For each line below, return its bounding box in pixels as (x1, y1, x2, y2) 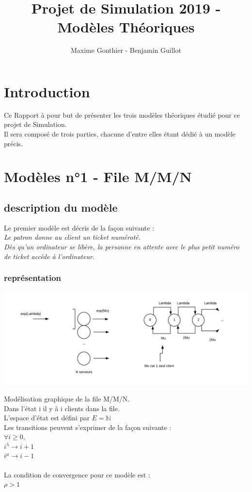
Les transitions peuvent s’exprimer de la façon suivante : (4, 422, 172, 432)
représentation (4, 272, 62, 284)
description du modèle (4, 200, 118, 215)
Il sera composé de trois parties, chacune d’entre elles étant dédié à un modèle (4, 129, 236, 139)
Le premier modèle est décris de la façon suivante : (4, 222, 155, 232)
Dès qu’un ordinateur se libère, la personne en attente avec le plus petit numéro (4, 241, 239, 251)
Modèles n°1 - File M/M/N (4, 167, 192, 186)
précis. (4, 138, 23, 148)
